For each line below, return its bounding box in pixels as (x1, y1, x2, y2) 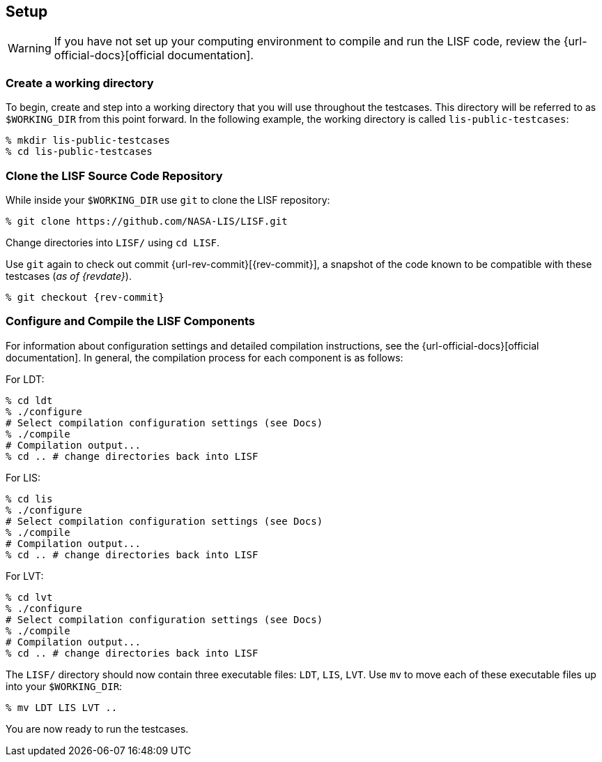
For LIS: (6, 471, 41, 484)
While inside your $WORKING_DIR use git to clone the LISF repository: (6, 193, 330, 206)
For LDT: (6, 373, 45, 385)
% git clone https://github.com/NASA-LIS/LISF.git (6, 215, 288, 227)
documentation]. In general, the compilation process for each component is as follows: (6, 351, 403, 364)
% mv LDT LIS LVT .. (6, 701, 118, 713)
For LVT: (6, 569, 44, 582)
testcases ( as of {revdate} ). (6, 269, 132, 282)
